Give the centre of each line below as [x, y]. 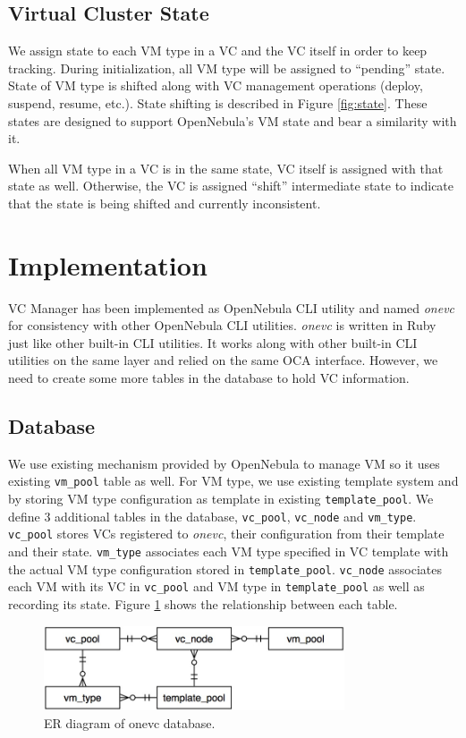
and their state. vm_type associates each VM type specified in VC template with [229, 551]
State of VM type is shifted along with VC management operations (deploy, [216, 85]
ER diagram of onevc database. [130, 723]
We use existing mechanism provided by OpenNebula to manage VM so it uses [224, 463]
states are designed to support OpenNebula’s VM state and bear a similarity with [233, 120]
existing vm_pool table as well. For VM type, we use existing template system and [233, 481]
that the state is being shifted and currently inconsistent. [165, 203]
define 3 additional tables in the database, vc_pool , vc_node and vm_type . [212, 516]
